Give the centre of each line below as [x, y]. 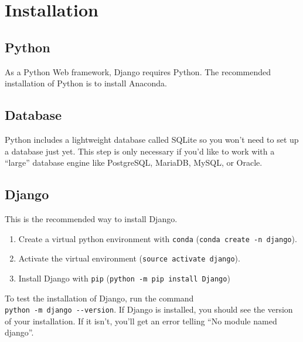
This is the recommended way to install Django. [91, 218]
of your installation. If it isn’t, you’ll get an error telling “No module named [141, 321]
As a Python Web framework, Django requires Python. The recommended [138, 71]
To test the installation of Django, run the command [99, 298]
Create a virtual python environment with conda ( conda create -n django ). [158, 238]
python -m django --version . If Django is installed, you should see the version [149, 309]
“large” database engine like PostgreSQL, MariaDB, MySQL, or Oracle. [134, 162]
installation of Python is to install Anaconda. [86, 83]
